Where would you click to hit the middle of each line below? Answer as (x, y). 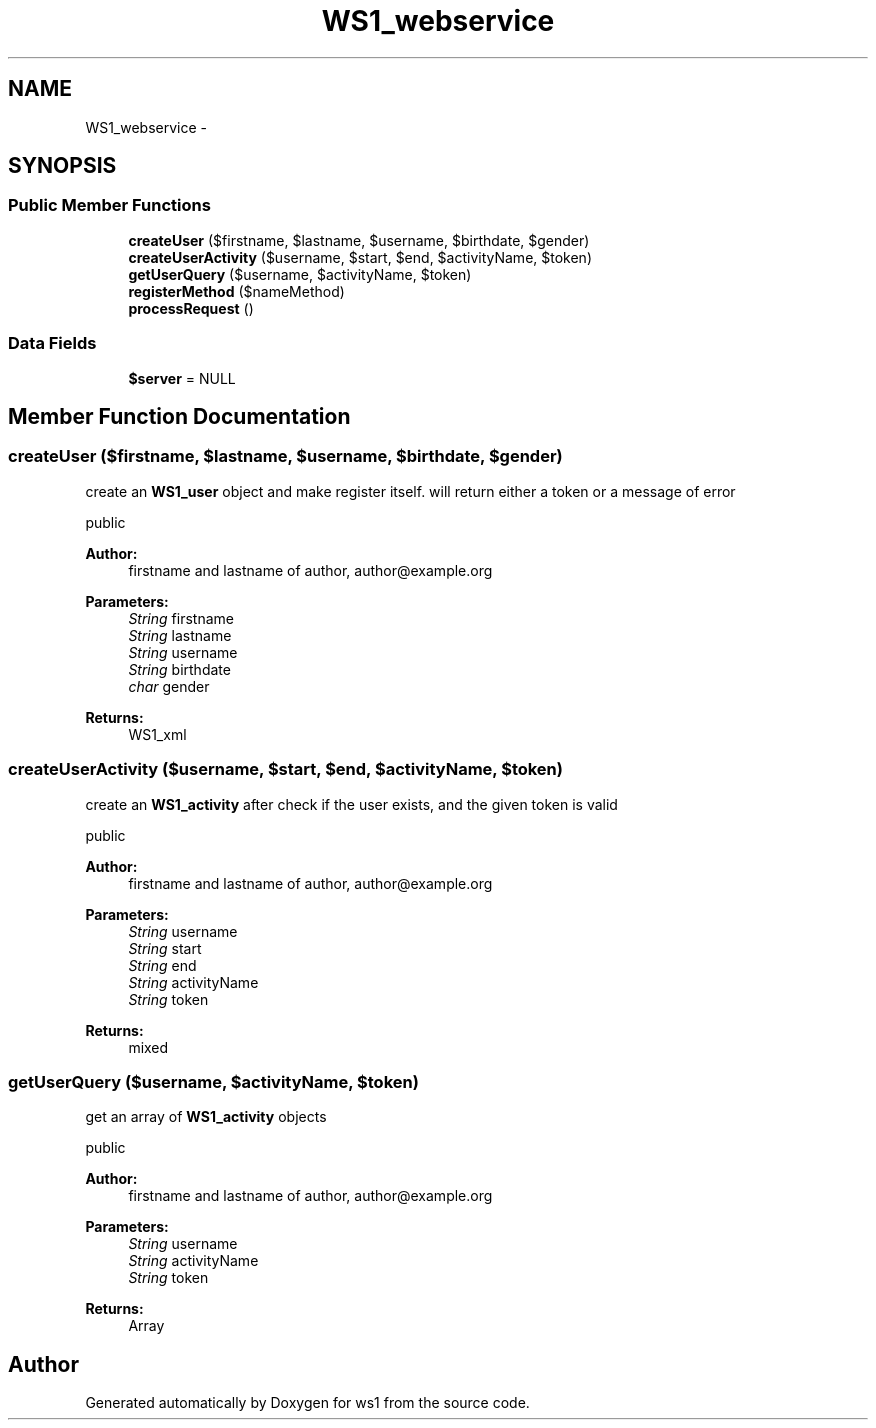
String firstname (181, 618)
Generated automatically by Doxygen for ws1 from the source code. (307, 1403)
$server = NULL (182, 378)
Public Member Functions (109, 205)
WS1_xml (157, 734)
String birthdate (179, 669)
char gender (169, 686)
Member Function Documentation (179, 416)
